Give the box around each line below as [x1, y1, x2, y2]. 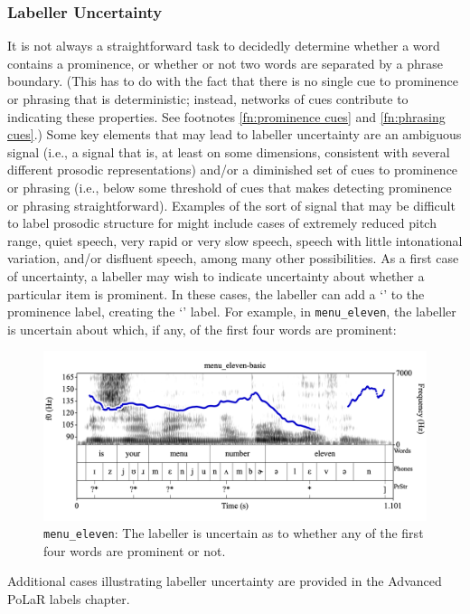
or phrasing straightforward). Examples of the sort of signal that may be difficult [7, 195, 456, 214]
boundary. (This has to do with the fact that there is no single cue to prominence [7, 71, 458, 90]
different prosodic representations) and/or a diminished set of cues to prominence [7, 160, 458, 179]
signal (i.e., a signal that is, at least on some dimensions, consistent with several [7, 142, 450, 161]
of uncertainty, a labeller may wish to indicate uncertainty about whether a [7, 266, 425, 285]
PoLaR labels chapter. [7, 589, 130, 608]
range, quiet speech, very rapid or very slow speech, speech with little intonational [7, 231, 463, 250]
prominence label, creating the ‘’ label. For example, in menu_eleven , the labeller [7, 302, 456, 321]
